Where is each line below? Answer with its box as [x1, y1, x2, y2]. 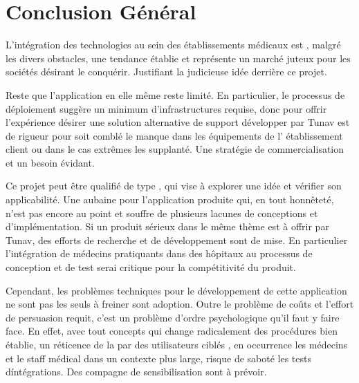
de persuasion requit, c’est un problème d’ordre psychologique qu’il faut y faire [6, 310, 340, 324]
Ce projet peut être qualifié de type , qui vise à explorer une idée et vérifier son [6, 178, 342, 193]
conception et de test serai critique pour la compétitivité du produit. [6, 260, 296, 274]
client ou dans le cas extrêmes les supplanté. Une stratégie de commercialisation [6, 142, 344, 156]
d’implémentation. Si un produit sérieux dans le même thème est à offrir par [6, 219, 329, 234]
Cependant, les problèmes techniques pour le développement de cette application [6, 283, 347, 297]
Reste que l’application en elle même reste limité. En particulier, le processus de [6, 87, 345, 102]
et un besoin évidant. [6, 155, 95, 169]
